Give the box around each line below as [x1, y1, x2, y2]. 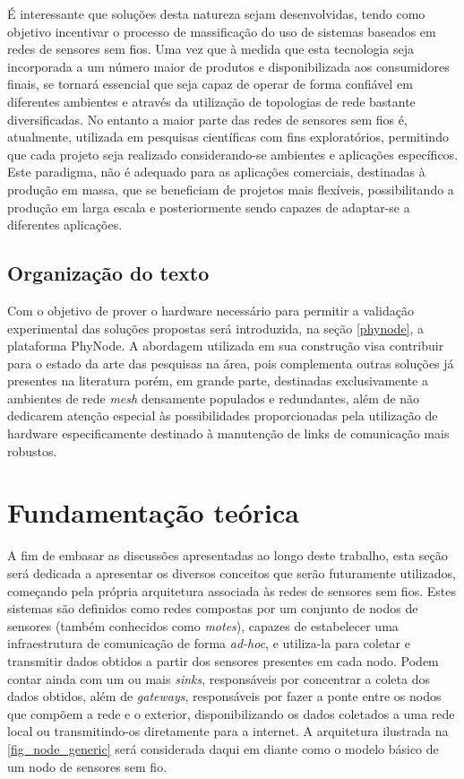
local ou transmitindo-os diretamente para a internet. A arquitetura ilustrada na [7, 722, 449, 740]
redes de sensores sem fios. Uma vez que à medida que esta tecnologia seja [7, 39, 415, 58]
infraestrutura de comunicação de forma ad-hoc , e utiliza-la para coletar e [7, 634, 410, 653]
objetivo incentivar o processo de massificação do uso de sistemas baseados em [7, 22, 436, 40]
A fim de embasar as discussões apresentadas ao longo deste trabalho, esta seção [7, 546, 448, 565]
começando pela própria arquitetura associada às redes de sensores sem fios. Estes [7, 581, 456, 600]
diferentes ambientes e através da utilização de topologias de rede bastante [7, 91, 416, 110]
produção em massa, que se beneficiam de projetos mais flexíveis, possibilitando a [7, 179, 454, 198]
